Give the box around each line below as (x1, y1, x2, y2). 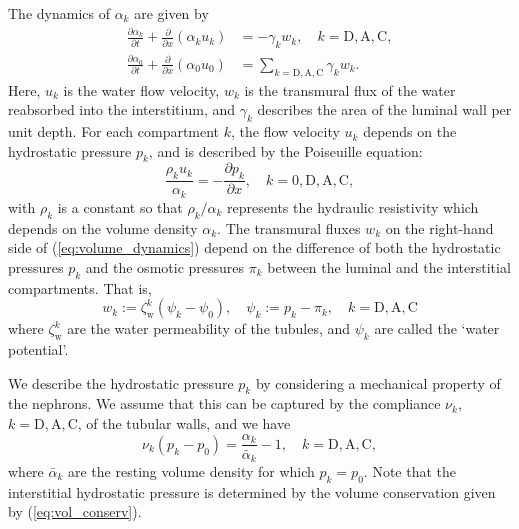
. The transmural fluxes (217, 217, 361, 238)
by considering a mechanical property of (255, 372, 501, 393)
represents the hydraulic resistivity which (227, 196, 479, 217)
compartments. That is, (8, 277, 152, 298)
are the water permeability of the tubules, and (67, 318, 351, 339)
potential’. (8, 338, 69, 359)
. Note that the (363, 461, 456, 482)
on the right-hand (385, 217, 494, 238)
